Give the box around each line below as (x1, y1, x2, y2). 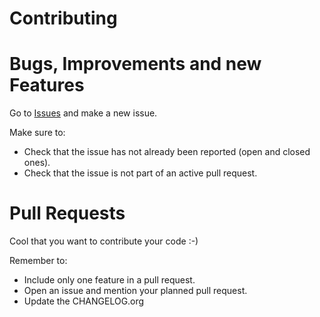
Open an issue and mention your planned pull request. (23, 285, 248, 297)
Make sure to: (9, 127, 66, 139)
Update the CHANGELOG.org (23, 295, 145, 307)
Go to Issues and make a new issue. (9, 107, 158, 119)
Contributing (9, 7, 118, 30)
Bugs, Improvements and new (9, 53, 262, 76)
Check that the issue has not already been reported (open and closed (23, 146, 311, 158)
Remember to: (9, 255, 68, 267)
